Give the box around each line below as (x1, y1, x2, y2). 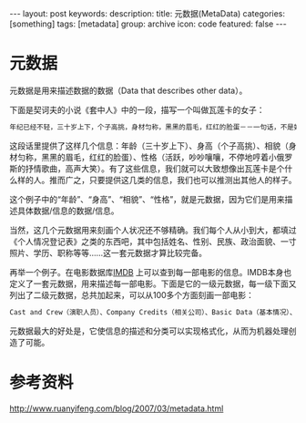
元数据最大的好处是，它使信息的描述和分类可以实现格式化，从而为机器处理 (9, 325, 289, 336)
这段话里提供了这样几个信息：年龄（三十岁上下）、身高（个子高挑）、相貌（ (9, 139, 289, 151)
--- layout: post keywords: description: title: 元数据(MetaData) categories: (9, 8, 285, 19)
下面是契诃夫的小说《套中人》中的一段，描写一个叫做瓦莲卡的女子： (9, 104, 265, 115)
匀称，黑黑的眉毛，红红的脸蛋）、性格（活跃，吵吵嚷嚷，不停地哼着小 (16, 151, 277, 162)
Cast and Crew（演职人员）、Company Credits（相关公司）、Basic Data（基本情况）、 (9, 307, 297, 316)
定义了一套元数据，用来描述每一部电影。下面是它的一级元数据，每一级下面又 (9, 278, 297, 289)
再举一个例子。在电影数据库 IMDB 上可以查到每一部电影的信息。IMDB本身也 (9, 266, 292, 277)
